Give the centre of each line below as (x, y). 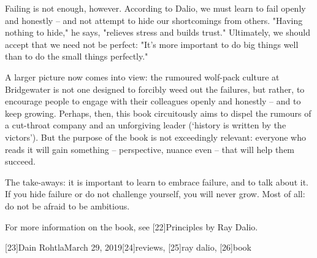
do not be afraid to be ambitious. (67, 205)
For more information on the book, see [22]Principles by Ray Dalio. (132, 226)
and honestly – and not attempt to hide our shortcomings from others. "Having (154, 20)
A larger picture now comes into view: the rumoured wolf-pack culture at (142, 76)
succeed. (20, 161)
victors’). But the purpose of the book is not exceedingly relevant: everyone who (155, 137)
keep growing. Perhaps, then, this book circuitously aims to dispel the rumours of (158, 113)
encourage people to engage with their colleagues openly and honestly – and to (153, 101)
